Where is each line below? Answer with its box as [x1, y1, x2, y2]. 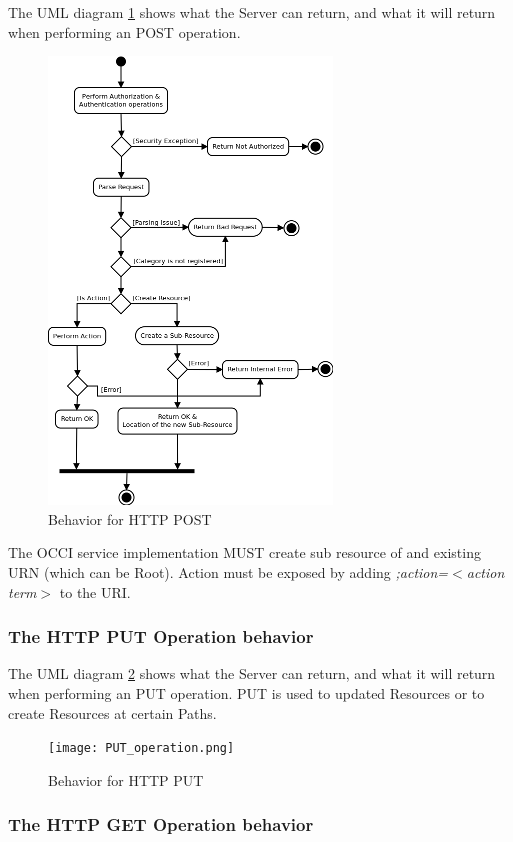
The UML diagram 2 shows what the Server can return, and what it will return [8, 663, 496, 684]
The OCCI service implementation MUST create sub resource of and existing [8, 542, 481, 563]
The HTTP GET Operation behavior [8, 812, 314, 837]
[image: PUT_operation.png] [48, 741, 235, 756]
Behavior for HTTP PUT [48, 769, 204, 790]
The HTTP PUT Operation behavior [8, 624, 314, 649]
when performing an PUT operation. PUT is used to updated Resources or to [8, 682, 485, 703]
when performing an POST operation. [8, 21, 241, 42]
